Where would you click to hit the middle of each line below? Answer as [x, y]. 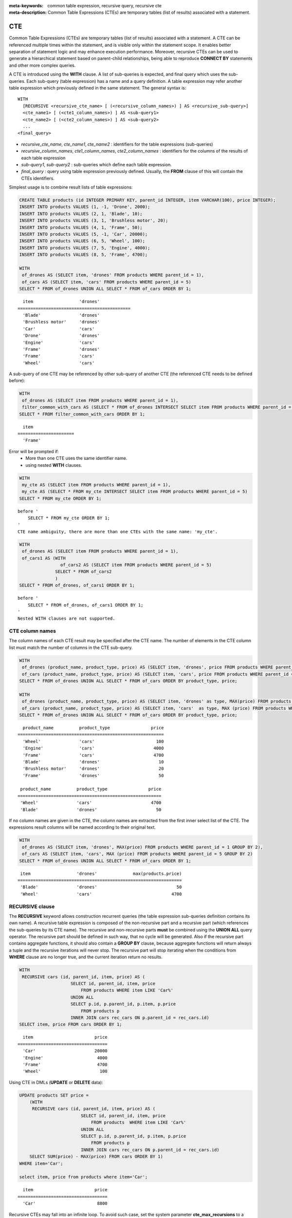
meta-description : [28, 13]
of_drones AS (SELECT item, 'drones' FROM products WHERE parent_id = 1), [113, 275]
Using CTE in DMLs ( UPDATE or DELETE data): [56, 1082]
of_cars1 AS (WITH [44, 558]
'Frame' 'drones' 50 [93, 775]
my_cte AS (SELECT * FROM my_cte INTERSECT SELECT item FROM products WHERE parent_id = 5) [135, 492]
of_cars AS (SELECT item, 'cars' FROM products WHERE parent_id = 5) [107, 282]
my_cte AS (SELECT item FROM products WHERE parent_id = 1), [96, 485]
